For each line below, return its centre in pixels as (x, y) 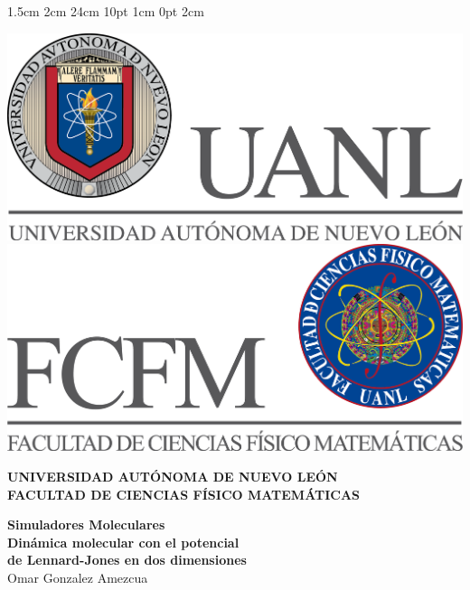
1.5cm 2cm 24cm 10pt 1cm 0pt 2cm (106, 11)
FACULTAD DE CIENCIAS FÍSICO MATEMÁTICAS (184, 494)
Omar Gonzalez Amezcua (78, 577)
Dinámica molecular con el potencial (123, 542)
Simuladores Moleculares (86, 524)
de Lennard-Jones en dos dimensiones (127, 560)
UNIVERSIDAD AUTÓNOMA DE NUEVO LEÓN (173, 476)
